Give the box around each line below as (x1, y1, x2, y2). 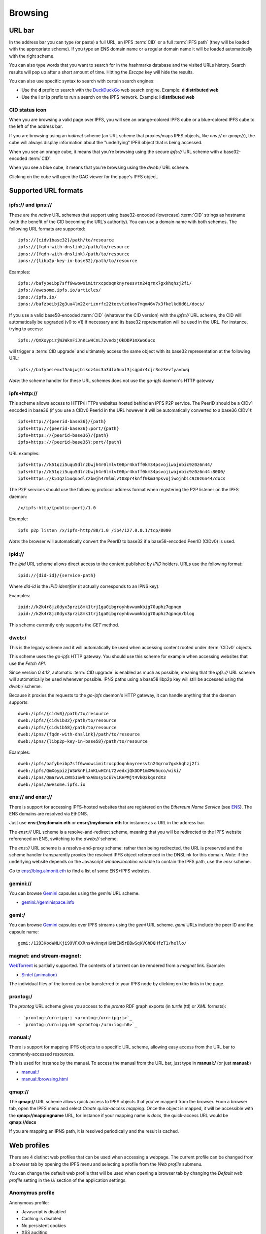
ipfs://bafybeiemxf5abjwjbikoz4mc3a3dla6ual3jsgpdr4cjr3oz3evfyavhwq (18, 367, 190, 372)
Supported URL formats (9, 187, 83, 195)
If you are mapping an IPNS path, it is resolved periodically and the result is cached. (9, 1128, 179, 1134)
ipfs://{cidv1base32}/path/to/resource (18, 237, 114, 243)
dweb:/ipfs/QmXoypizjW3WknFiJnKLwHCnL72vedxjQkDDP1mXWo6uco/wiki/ (18, 768, 182, 773)
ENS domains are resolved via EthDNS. (9, 811, 88, 817)
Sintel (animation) (21, 971, 58, 977)
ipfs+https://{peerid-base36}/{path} (18, 432, 109, 438)
